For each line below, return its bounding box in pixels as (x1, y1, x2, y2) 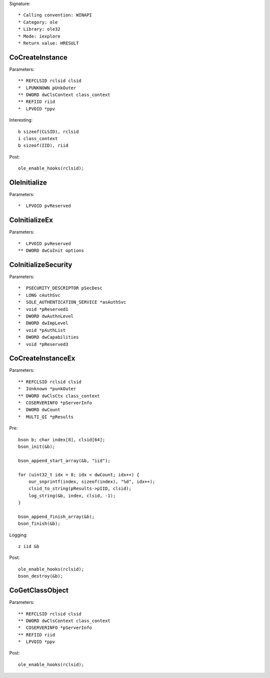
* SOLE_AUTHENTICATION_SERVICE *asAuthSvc (18, 299, 126, 305)
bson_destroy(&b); (18, 573, 63, 579)
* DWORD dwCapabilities (18, 334, 79, 340)
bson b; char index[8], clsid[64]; (18, 437, 105, 442)
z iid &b (18, 543, 39, 549)
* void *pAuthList (18, 327, 66, 333)
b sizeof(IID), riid (18, 143, 68, 149)
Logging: (9, 532, 27, 538)
